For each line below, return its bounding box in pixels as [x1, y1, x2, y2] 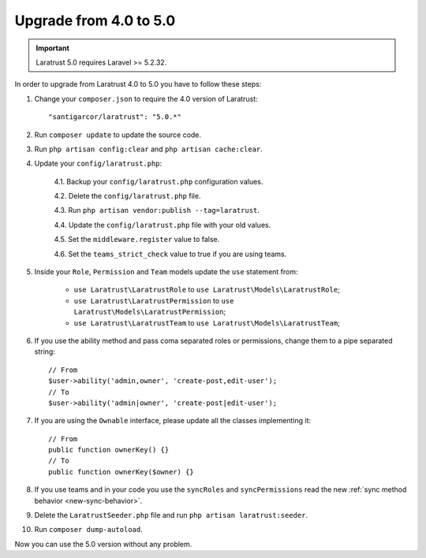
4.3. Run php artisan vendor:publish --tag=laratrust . [54, 206, 260, 215]
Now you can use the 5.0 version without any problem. [14, 539, 192, 549]
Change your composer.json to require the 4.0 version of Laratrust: [34, 94, 258, 103]
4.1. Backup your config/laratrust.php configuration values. [54, 177, 263, 186]
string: [34, 347, 55, 356]
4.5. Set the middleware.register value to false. [54, 235, 220, 244]
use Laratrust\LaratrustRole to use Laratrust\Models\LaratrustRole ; [73, 285, 341, 295]
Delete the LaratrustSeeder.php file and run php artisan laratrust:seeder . [34, 511, 308, 520]
